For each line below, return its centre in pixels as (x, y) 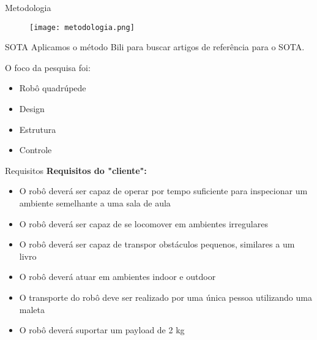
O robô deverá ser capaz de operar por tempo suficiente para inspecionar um (163, 191)
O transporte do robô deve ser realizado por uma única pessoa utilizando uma (166, 297)
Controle (35, 150)
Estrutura (38, 129)
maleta (32, 309)
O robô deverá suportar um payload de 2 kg (102, 330)
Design (32, 109)
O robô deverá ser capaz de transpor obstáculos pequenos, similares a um (157, 244)
